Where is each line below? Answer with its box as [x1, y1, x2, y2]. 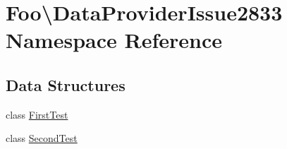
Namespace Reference [6, 25, 222, 54]
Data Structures [6, 73, 126, 95]
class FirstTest [6, 107, 68, 121]
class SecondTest [6, 131, 78, 145]
